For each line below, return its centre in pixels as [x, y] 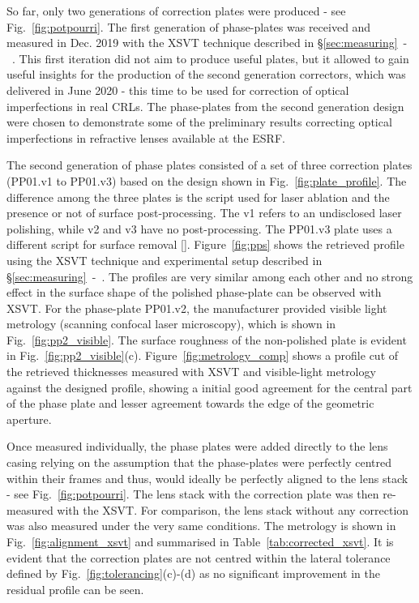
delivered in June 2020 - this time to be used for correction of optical [178, 90]
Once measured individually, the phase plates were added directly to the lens [197, 446]
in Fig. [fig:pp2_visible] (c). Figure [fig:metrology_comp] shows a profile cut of [203, 355]
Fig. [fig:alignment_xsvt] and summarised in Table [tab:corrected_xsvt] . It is [200, 541]
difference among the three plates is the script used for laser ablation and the [198, 197]
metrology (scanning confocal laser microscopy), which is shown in [171, 324]
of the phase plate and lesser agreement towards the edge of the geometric [190, 403]
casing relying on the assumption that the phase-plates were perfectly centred [199, 462]
